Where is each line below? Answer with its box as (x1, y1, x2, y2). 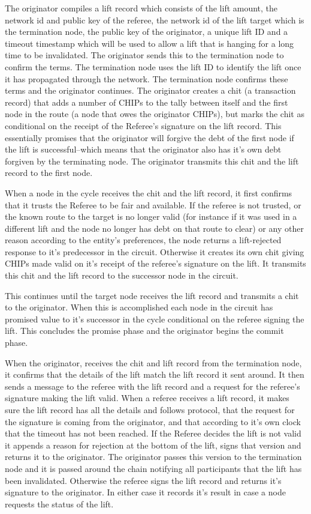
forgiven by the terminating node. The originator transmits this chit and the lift (5, 154, 299, 167)
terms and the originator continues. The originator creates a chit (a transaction (5, 84, 296, 97)
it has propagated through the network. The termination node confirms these (5, 72, 288, 85)
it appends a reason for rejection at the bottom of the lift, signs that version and (5, 438, 301, 451)
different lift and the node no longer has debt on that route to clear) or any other (5, 222, 304, 234)
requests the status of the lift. (5, 497, 114, 510)
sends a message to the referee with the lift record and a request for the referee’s (5, 379, 300, 392)
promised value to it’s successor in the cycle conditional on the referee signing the (5, 312, 304, 325)
